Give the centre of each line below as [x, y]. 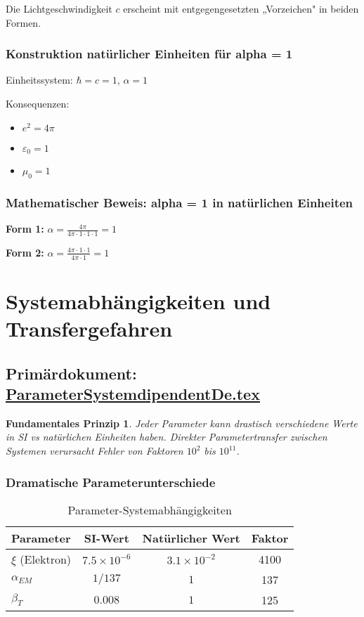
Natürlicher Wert [191, 538]
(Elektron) [46, 559]
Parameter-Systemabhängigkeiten [150, 509]
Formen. [24, 22]
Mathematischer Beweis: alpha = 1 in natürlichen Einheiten [180, 202]
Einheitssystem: [39, 80]
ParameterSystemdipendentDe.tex [133, 394]
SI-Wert [106, 538]
